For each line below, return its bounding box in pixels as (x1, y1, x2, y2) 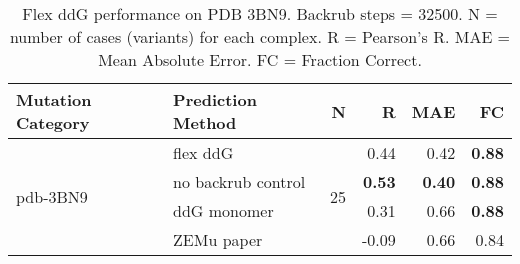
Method (173, 111, 237, 134)
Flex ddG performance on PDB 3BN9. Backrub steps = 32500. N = (22, 2, 498, 25)
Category (16, 111, 90, 134)
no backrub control (173, 170, 306, 193)
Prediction (173, 88, 257, 111)
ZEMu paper (173, 228, 263, 251)
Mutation (16, 88, 92, 111)
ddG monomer (173, 199, 274, 222)
